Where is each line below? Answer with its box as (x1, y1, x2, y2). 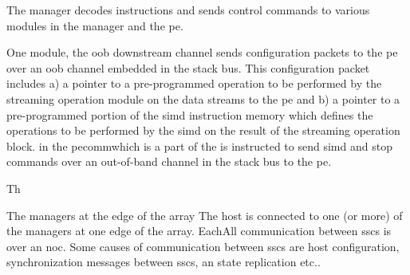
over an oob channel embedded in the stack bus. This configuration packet (6, 59, 370, 76)
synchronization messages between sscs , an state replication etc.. (6, 253, 321, 270)
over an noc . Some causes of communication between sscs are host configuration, (6, 238, 400, 254)
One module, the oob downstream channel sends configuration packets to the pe (6, 44, 398, 61)
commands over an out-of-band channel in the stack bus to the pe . (6, 153, 332, 170)
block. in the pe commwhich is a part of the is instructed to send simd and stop (6, 137, 392, 154)
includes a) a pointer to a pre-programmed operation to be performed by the (6, 75, 382, 92)
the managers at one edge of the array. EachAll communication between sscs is (6, 222, 392, 239)
